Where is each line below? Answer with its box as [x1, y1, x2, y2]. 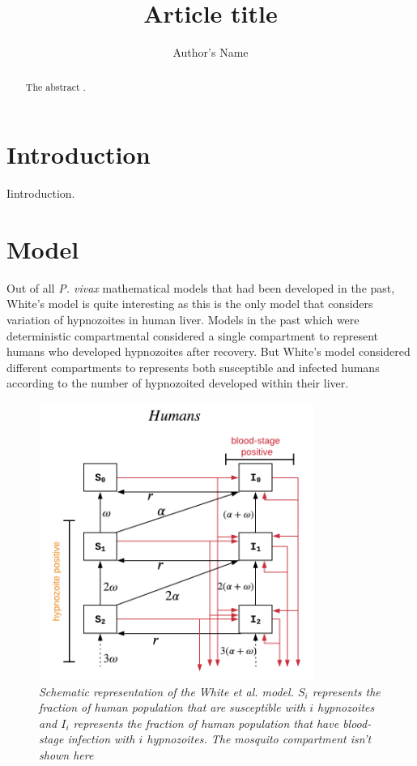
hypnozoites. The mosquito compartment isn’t [147, 730, 372, 747]
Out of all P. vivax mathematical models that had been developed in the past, [6, 279, 395, 296]
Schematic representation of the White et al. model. [39, 683, 294, 700]
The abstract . [25, 79, 86, 93]
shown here [39, 747, 94, 763]
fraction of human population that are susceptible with [39, 699, 306, 716]
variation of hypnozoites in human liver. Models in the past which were [6, 311, 360, 328]
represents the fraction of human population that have [73, 714, 339, 731]
